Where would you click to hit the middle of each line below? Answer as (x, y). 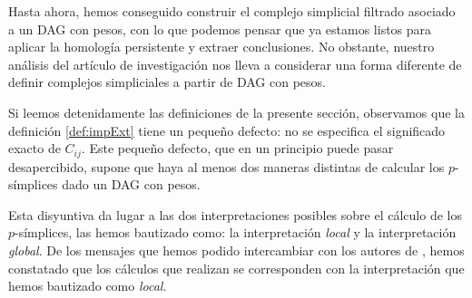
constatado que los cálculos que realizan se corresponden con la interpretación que (236, 268)
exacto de (34, 148)
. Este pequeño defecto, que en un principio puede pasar (237, 148)
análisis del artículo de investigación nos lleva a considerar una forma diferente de (235, 64)
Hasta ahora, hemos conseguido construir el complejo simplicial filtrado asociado (232, 11)
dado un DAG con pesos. (131, 184)
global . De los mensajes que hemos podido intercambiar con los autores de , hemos (236, 250)
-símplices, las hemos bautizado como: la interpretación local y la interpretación (236, 232)
